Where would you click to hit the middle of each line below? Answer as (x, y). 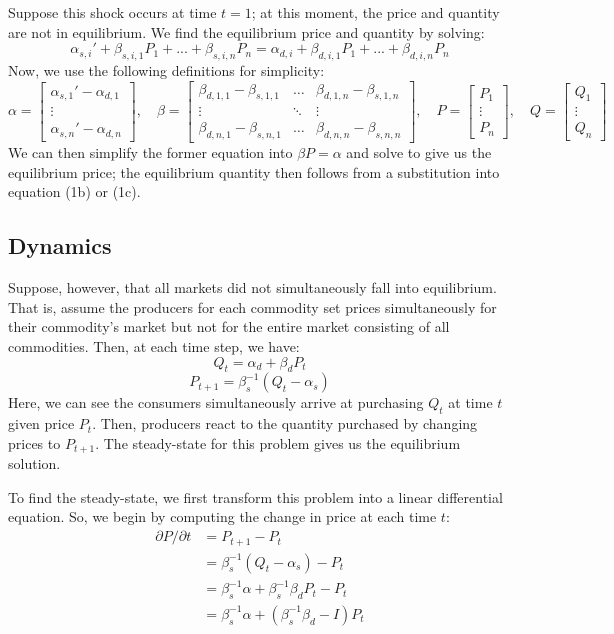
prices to (34, 442)
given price (41, 423)
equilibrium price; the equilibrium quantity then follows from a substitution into (254, 171)
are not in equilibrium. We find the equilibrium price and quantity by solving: (246, 31)
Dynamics (60, 245)
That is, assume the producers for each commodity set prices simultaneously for (252, 306)
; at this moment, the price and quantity (375, 12)
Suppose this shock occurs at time (112, 12)
